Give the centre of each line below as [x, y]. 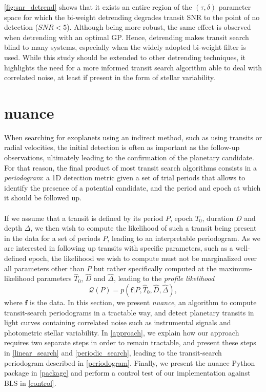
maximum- [236, 268]
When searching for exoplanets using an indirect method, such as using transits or [133, 137]
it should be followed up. [43, 198]
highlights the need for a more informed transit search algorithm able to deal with [133, 67]
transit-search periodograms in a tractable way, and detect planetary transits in [129, 312]
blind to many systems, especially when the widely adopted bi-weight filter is [125, 47]
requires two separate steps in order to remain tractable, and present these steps [130, 342]
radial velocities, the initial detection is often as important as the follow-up [122, 147]
